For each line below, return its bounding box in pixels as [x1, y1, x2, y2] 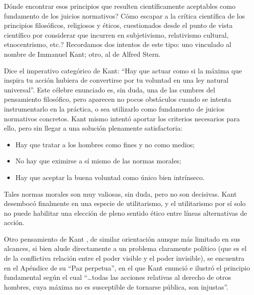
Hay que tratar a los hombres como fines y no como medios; [15, 139, 195, 149]
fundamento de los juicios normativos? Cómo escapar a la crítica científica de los [4, 10, 245, 21]
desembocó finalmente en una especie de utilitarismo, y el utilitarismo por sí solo [4, 198, 246, 208]
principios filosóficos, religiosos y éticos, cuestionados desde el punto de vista [4, 20, 233, 30]
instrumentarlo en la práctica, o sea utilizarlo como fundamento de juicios [4, 103, 225, 113]
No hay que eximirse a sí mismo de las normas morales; [15, 156, 182, 166]
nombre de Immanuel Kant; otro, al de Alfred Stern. [4, 48, 161, 59]
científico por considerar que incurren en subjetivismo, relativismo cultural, [4, 29, 229, 40]
